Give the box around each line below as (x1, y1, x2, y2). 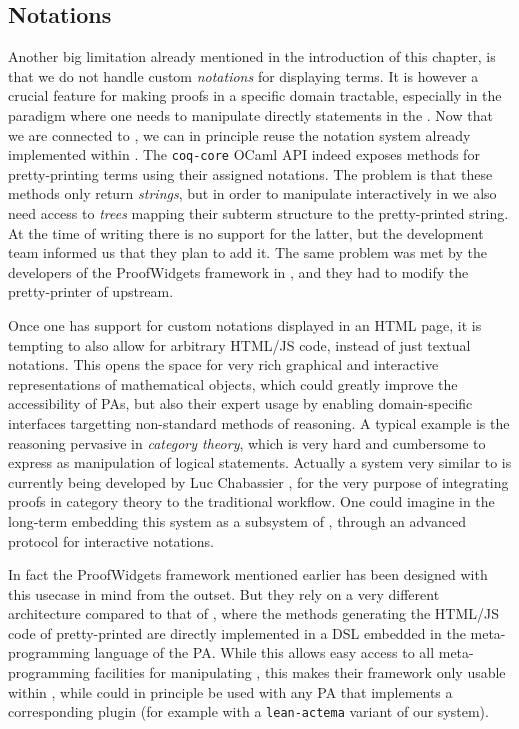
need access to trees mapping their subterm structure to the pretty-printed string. (8, 203, 509, 224)
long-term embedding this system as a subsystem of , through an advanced (8, 510, 466, 531)
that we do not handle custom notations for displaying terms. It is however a (8, 65, 479, 86)
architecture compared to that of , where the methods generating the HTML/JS (8, 603, 500, 624)
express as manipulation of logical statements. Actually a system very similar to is (8, 452, 512, 473)
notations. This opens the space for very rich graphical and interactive (8, 354, 439, 375)
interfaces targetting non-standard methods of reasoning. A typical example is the (8, 412, 510, 433)
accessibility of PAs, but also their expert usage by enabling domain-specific (8, 393, 473, 414)
